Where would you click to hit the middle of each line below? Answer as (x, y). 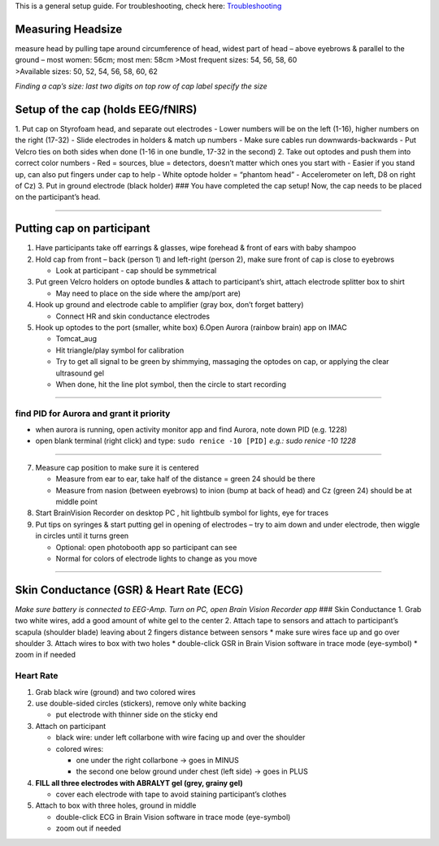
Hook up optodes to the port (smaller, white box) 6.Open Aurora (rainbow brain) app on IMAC (191, 327)
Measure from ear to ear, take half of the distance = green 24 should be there (186, 479)
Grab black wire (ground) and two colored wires (115, 692)
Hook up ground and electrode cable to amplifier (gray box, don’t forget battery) (170, 305)
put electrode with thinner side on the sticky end (137, 714)
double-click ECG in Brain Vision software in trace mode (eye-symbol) (173, 817)
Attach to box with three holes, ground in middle (116, 805)
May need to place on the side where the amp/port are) (148, 293)
